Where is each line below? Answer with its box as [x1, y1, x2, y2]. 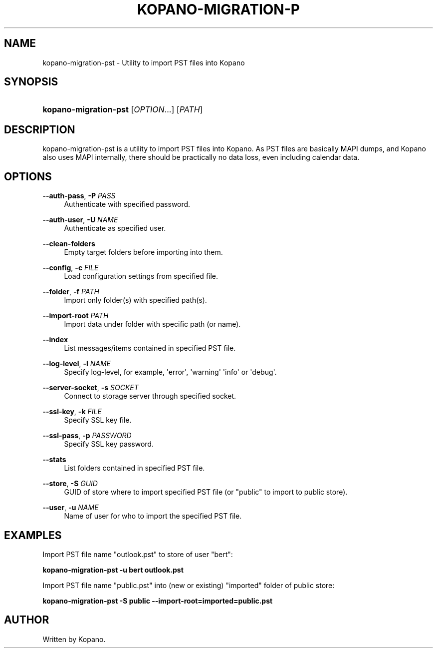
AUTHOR [4, 614, 49, 627]
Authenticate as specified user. [64, 224, 166, 233]
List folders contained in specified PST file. [64, 464, 205, 473]
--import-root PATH [42, 311, 109, 320]
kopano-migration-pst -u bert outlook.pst [42, 565, 184, 574]
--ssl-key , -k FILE [42, 407, 102, 416]
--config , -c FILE [42, 263, 99, 272]
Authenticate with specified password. [64, 200, 191, 209]
